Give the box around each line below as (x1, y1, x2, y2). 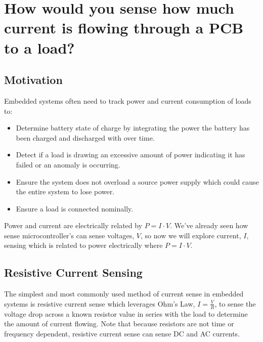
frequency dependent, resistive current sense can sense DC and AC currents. (4, 328, 240, 338)
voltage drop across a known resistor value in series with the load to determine (4, 308, 248, 319)
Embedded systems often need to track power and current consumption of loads (4, 95, 251, 106)
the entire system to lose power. (16, 186, 115, 197)
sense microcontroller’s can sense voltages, (4, 230, 135, 240)
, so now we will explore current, (141, 230, 241, 240)
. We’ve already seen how (170, 220, 248, 231)
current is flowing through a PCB (4, 17, 244, 38)
